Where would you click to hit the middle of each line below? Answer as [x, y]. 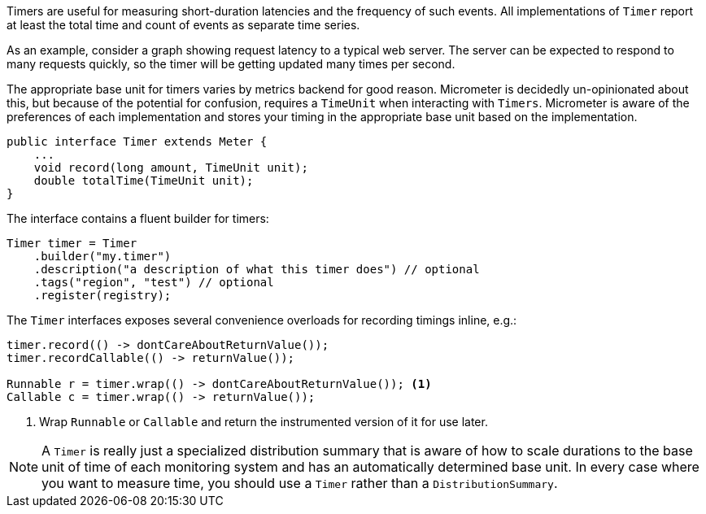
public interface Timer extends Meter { [137, 142]
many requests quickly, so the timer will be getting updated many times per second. [231, 64]
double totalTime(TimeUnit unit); [144, 181]
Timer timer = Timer [72, 243]
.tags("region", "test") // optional [154, 282]
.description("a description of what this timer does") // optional [257, 269]
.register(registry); [102, 295]
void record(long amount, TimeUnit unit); [171, 168]
